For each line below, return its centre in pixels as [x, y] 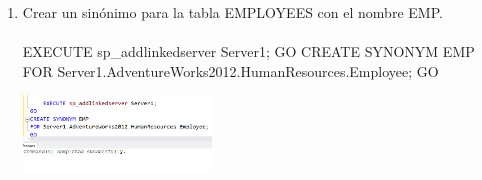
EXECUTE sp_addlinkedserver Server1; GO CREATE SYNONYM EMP [248, 51]
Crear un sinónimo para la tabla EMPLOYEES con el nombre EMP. [232, 12]
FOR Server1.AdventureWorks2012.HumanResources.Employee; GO [230, 70]
